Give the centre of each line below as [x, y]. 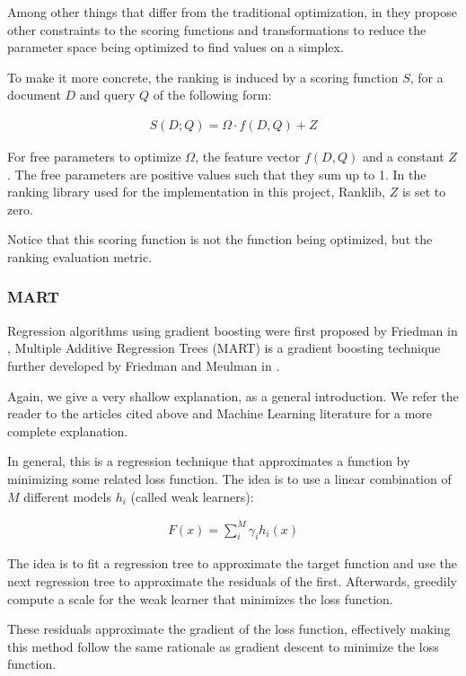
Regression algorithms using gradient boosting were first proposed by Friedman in [233, 330]
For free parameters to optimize [94, 156]
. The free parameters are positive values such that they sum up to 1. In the [217, 174]
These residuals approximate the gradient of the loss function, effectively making [229, 629]
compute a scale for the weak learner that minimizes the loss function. [200, 598]
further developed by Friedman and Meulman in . [144, 365]
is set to [424, 192]
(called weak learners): [192, 496]
